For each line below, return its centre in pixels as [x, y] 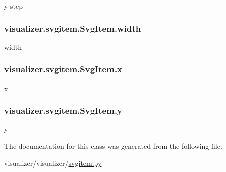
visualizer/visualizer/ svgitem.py [53, 163]
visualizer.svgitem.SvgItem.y [63, 110]
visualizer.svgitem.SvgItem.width [73, 28]
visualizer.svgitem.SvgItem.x [63, 69]
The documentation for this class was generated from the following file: [113, 146]
